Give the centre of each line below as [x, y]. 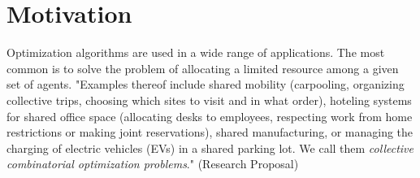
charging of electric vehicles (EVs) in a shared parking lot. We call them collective [210, 148]
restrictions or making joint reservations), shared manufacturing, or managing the [210, 132]
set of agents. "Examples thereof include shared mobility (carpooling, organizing [206, 84]
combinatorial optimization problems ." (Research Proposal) [153, 164]
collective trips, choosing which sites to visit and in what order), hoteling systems [209, 100]
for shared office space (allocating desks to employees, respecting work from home [210, 116]
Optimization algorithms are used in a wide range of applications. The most [196, 52]
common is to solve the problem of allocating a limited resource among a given [203, 68]
